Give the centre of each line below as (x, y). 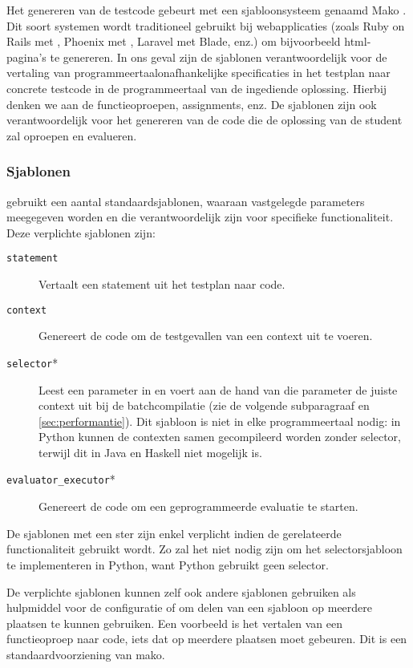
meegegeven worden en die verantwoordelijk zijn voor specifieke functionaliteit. (200, 217)
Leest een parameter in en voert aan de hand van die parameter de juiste (218, 389)
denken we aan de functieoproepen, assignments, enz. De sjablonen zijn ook (192, 104)
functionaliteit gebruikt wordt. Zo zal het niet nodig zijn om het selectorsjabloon (204, 549)
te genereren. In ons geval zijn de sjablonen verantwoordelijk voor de (219, 57)
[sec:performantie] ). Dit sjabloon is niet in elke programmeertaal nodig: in (220, 421)
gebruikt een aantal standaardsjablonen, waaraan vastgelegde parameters (186, 201)
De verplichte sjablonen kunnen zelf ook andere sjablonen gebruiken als (181, 591)
